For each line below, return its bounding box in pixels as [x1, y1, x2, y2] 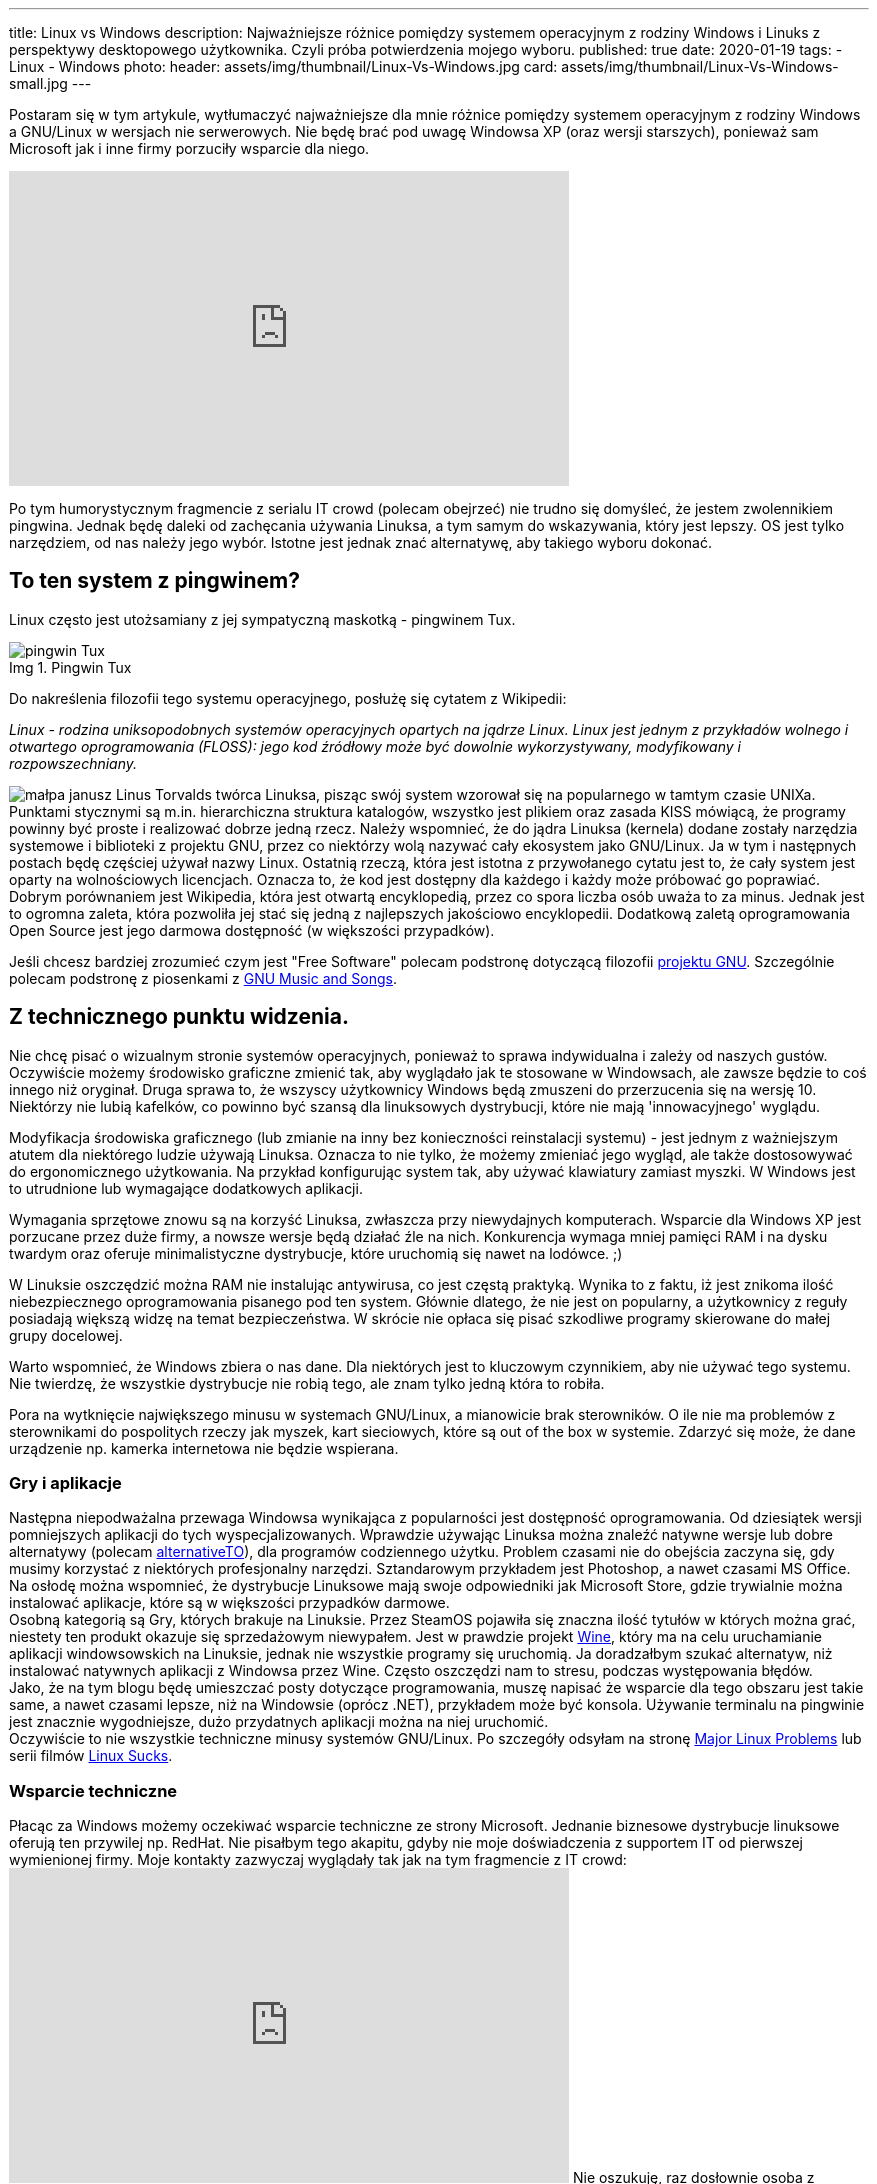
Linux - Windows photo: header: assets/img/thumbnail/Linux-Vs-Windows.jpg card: [9, 58, 558, 75]
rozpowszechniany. [9, 754, 138, 772]
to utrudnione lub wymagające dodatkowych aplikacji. [9, 1179, 363, 1197]
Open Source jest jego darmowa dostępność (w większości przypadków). [9, 921, 495, 939]
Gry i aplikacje [9, 1473, 122, 1494]
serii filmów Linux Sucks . [9, 1747, 173, 1765]
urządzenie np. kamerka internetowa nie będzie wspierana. [9, 1439, 399, 1457]
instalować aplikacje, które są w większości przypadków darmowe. [9, 1594, 450, 1612]
